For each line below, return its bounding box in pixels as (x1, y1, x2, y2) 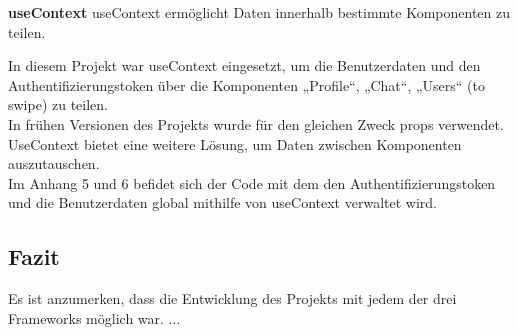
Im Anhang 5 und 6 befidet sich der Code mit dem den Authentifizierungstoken (8, 172, 496, 193)
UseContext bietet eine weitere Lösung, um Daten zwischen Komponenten (8, 133, 462, 154)
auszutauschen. (8, 153, 100, 174)
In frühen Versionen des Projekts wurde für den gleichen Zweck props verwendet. (8, 113, 504, 134)
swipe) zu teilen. (8, 94, 109, 115)
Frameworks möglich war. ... (8, 307, 181, 328)
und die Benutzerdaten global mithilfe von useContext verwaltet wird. (8, 192, 437, 213)
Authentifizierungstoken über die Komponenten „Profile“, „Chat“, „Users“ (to (8, 74, 485, 95)
